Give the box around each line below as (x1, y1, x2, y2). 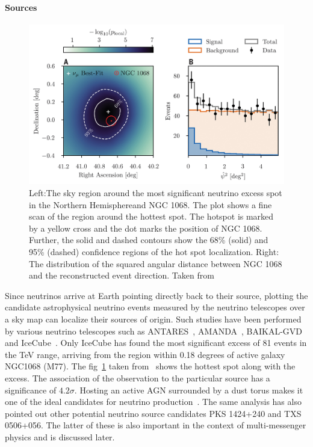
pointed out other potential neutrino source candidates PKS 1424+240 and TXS (5, 407, 302, 419)
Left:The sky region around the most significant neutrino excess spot (29, 187, 282, 199)
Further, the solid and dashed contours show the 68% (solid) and (29, 233, 268, 246)
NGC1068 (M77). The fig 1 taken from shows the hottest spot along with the (5, 360, 296, 372)
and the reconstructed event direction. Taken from (29, 269, 214, 282)
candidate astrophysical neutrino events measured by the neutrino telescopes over (5, 301, 305, 313)
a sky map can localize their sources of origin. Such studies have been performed (5, 313, 302, 325)
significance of (5, 383, 57, 396)
